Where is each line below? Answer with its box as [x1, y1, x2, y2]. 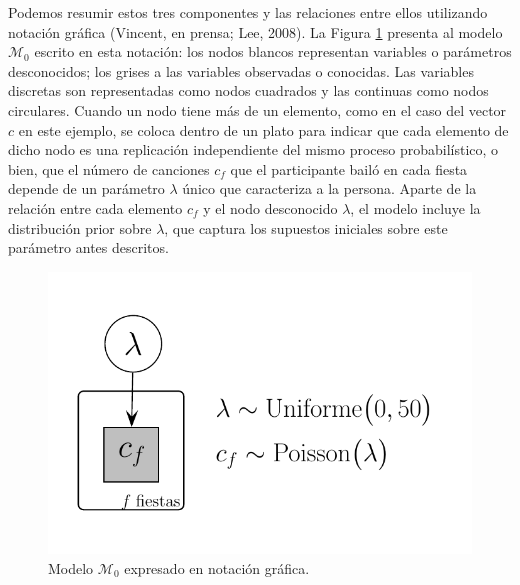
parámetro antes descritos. [8, 237, 169, 258]
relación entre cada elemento [8, 197, 183, 218]
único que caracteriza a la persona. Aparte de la [182, 178, 477, 199]
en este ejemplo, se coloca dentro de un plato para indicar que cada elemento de [18, 119, 509, 140]
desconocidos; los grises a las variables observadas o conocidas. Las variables [8, 60, 474, 81]
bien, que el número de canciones [8, 158, 210, 179]
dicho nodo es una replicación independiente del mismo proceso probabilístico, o [8, 139, 499, 160]
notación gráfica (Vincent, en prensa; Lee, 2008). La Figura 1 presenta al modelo [8, 21, 503, 42]
